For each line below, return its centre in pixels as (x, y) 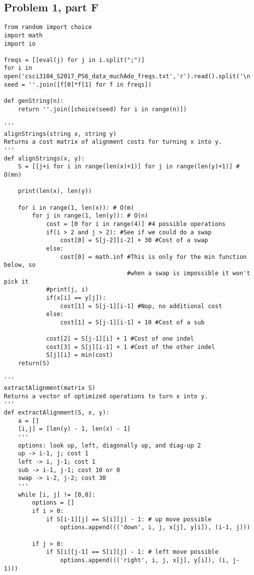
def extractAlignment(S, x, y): (57, 413)
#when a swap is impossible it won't (189, 273)
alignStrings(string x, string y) (60, 134)
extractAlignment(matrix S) (50, 388)
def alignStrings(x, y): (44, 158)
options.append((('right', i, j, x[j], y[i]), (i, (145, 560)
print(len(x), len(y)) (55, 191)
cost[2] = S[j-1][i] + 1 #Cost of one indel (120, 339)
